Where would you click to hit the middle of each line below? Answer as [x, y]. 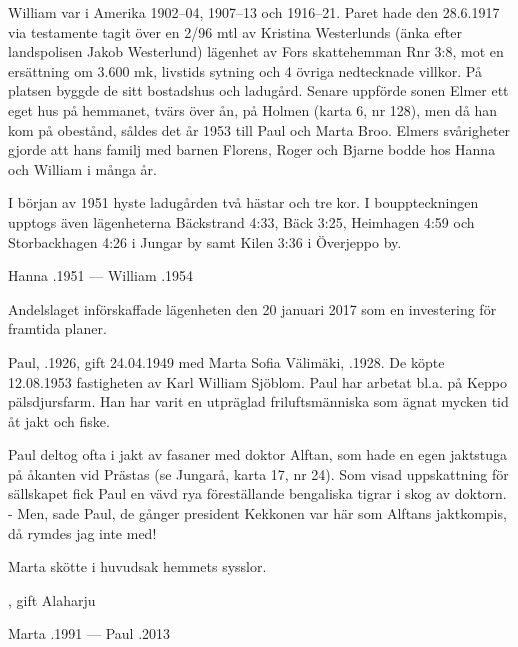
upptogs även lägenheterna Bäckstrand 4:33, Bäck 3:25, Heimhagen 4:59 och [241, 221]
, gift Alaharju [52, 599]
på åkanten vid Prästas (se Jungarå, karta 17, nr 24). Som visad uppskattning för [258, 473]
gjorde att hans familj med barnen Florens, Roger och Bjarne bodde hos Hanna [252, 149]
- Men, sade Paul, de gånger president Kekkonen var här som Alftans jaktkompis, [257, 513]
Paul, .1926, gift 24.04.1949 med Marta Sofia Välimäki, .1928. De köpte [226, 361]
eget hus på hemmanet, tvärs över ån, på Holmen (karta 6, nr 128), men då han [253, 109]
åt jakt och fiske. [59, 420]
